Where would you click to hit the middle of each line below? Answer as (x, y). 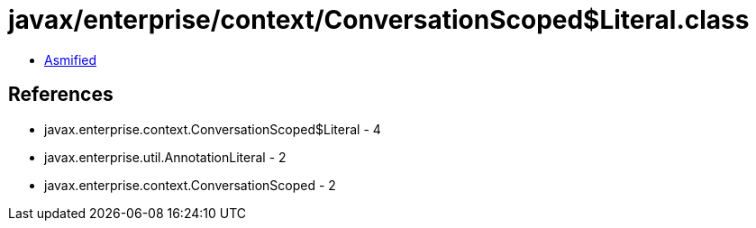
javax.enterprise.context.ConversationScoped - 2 (190, 185)
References (61, 95)
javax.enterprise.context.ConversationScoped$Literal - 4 (213, 129)
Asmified (71, 59)
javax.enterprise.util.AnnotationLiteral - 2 (165, 157)
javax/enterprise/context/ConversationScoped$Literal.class (379, 20)
